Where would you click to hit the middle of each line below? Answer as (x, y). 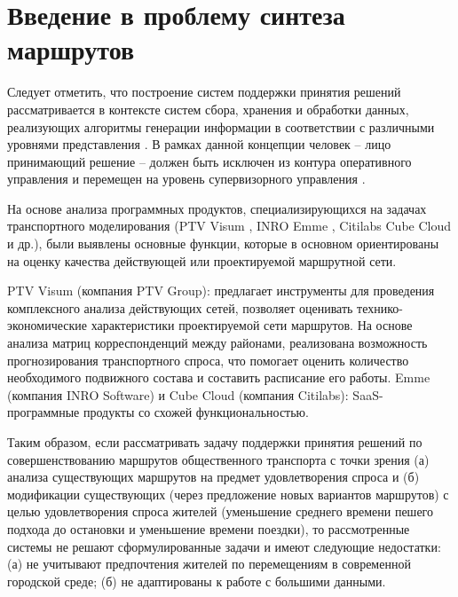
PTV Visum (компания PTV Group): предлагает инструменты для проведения (221, 291)
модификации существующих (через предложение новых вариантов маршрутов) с (228, 494)
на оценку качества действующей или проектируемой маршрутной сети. (202, 260)
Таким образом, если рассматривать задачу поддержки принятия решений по (215, 442)
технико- (380, 307)
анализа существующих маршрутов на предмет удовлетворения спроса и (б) (213, 477)
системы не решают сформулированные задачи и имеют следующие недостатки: (224, 546)
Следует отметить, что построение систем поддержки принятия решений (204, 92)
